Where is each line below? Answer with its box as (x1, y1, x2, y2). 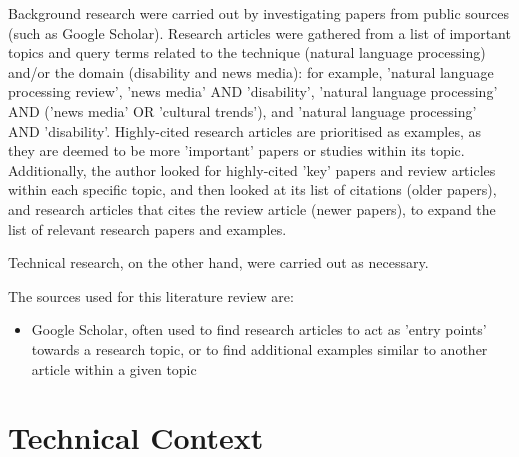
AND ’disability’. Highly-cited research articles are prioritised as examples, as (8, 120, 482, 141)
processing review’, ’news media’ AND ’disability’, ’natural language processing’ (8, 81, 498, 102)
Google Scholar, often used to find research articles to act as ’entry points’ (31, 319, 487, 340)
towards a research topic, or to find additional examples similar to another (31, 338, 488, 359)
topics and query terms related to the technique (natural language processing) (8, 42, 486, 63)
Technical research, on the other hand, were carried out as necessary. (8, 252, 429, 273)
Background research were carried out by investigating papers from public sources (8, 3, 510, 23)
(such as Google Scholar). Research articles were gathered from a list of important (8, 22, 511, 43)
